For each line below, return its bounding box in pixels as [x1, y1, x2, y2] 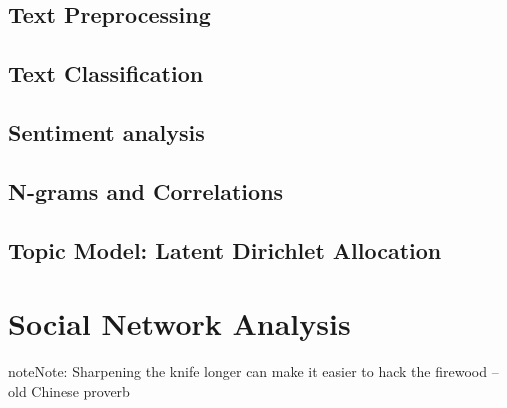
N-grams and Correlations [8, 175, 284, 206]
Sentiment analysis [8, 116, 205, 147]
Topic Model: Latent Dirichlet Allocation [8, 234, 442, 265]
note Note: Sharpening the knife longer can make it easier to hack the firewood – [8, 361, 499, 382]
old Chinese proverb [8, 380, 130, 401]
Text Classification [8, 58, 204, 89]
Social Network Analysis [8, 303, 351, 344]
